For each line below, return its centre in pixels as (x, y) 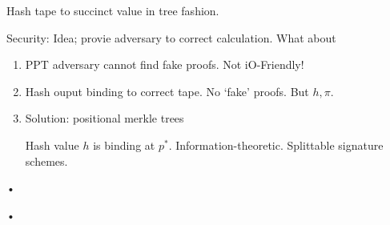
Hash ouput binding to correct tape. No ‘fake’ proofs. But (167, 91)
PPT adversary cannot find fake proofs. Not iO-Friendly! (165, 64)
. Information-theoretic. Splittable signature (276, 145)
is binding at (124, 145)
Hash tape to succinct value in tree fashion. (113, 10)
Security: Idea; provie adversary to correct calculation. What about (171, 37)
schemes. (46, 161)
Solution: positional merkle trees (105, 118)
